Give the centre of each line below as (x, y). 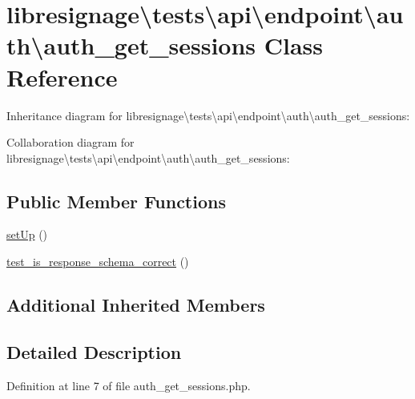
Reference (62, 77)
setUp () (27, 234)
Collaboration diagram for (71, 142)
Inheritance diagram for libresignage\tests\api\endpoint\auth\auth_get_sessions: (208, 115)
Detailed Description (94, 351)
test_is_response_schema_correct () (98, 262)
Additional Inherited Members (136, 305)
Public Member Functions (116, 201)
